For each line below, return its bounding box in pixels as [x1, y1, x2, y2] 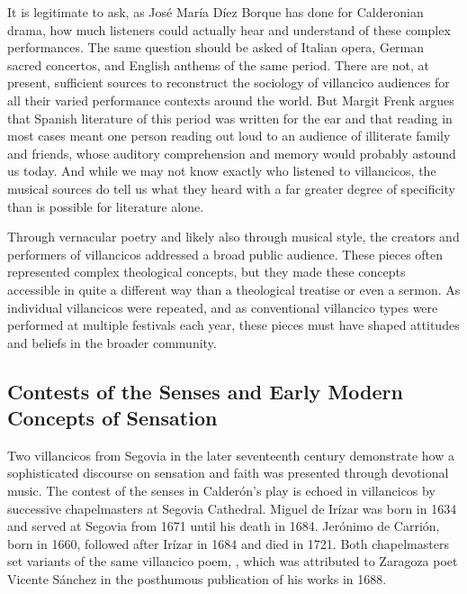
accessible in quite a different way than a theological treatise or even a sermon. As [7, 279, 461, 298]
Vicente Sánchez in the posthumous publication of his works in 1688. [7, 570, 387, 589]
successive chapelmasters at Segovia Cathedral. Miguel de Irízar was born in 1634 [7, 498, 457, 517]
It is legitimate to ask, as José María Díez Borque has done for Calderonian [7, 3, 424, 21]
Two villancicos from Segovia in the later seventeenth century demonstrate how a [7, 445, 454, 464]
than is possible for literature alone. [7, 196, 204, 215]
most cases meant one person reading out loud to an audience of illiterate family [7, 126, 451, 145]
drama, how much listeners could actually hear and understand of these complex [7, 20, 451, 39]
